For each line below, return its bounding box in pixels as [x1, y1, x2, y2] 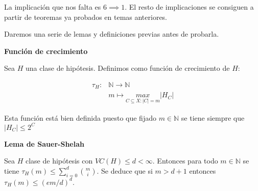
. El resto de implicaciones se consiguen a [125, 2, 254, 12]
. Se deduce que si [97, 165, 153, 176]
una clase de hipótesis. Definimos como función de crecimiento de [25, 63, 230, 73]
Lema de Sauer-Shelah [4, 138, 84, 149]
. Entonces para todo [152, 155, 218, 166]
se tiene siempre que [181, 112, 245, 123]
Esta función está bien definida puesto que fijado [4, 112, 156, 123]
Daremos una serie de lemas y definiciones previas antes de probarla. [4, 29, 219, 39]
